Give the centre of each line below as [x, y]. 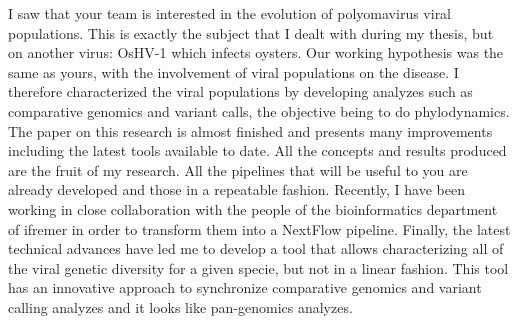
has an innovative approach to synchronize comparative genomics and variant [245, 287]
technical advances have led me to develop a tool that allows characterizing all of [256, 248]
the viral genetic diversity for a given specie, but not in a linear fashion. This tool [258, 267]
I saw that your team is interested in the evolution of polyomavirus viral [230, 13]
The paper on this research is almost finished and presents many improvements [250, 130]
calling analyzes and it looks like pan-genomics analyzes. [180, 306]
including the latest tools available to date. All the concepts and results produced [257, 150]
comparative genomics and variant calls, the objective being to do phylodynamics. [259, 110]
